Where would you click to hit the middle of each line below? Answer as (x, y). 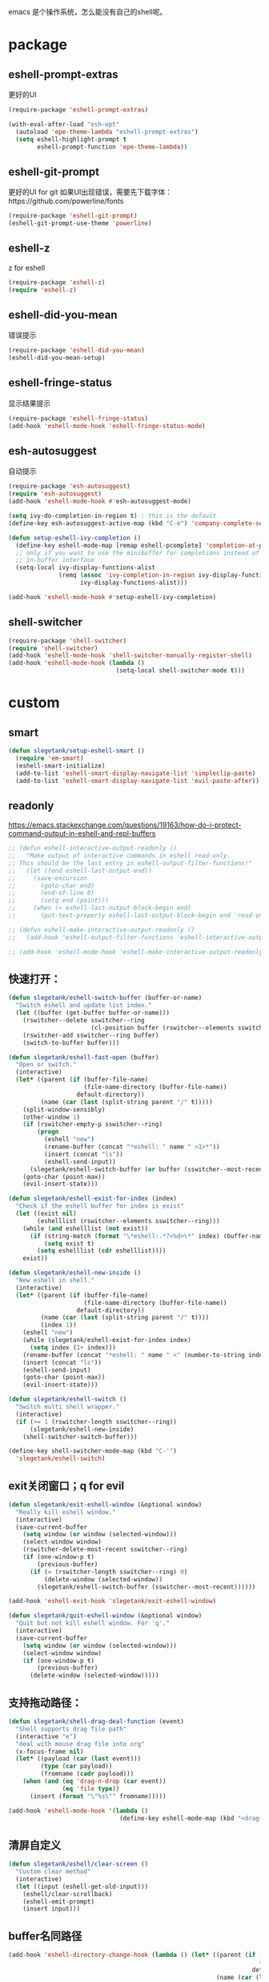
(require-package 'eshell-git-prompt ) (73, 216)
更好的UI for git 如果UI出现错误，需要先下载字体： (90, 192)
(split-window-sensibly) (64, 1109)
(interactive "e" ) (46, 1736)
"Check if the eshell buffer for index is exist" (100, 1206)
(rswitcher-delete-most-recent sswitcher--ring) (105, 1550)
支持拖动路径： (45, 1702)
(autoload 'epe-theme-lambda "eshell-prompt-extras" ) (107, 132)
